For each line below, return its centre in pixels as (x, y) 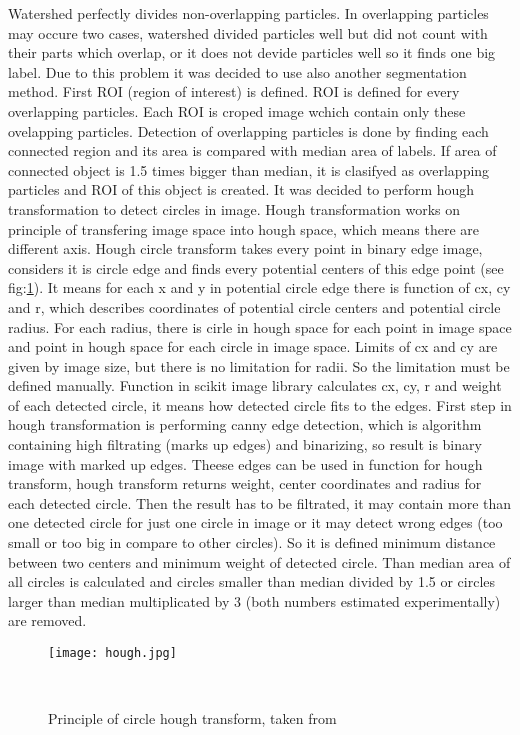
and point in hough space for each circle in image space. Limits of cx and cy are (253, 346)
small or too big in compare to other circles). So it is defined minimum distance (252, 542)
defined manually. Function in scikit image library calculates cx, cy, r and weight (255, 385)
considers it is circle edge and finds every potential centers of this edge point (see (256, 267)
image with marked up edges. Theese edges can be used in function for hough (245, 463)
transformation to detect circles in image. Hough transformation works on (234, 208)
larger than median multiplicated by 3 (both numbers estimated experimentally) (254, 600)
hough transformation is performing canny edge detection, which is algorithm (245, 424)
